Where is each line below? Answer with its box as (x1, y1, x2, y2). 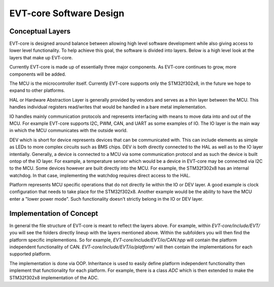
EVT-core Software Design (9, 8, 124, 19)
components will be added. (9, 71, 66, 77)
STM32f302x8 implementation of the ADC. (9, 274, 99, 280)
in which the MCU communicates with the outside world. (9, 127, 128, 134)
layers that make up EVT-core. (9, 54, 73, 60)
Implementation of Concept (9, 209, 98, 218)
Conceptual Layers (9, 27, 71, 36)
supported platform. (9, 251, 51, 257)
